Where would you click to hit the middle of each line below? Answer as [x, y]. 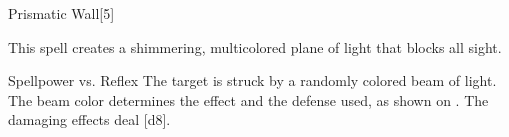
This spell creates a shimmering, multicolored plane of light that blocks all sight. [255, 46]
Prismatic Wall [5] [61, 13]
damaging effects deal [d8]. [89, 119]
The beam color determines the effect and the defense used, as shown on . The [248, 99]
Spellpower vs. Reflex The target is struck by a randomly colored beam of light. [252, 80]
